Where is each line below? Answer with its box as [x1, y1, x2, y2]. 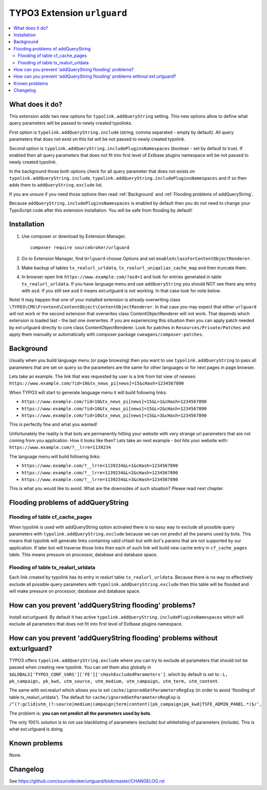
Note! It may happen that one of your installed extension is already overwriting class [9, 297, 180, 303]
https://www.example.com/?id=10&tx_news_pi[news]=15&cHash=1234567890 [9, 381, 184, 386]
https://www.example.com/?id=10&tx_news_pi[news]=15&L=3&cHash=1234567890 [21, 412, 207, 418]
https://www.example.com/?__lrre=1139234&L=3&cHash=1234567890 [21, 477, 178, 483]
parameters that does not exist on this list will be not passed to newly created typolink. [9, 136, 185, 142]
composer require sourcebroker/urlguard [30, 245, 130, 250]
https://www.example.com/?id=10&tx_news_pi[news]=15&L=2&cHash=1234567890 [21, 406, 207, 411]
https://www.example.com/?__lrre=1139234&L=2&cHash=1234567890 [21, 470, 178, 475]
